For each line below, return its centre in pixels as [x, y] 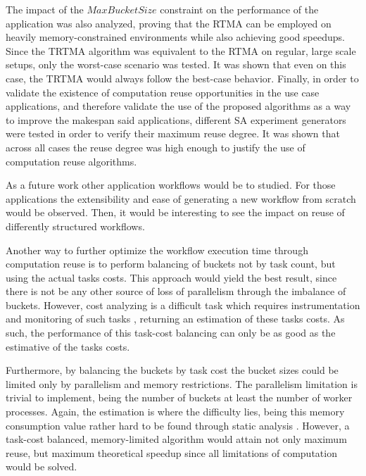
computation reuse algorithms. [71, 161]
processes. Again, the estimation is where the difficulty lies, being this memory [175, 412]
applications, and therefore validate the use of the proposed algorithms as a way [178, 106]
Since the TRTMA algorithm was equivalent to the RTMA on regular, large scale [181, 50]
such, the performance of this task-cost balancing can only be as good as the [171, 333]
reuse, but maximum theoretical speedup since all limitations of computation [171, 452]
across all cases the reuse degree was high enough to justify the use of [156, 147]
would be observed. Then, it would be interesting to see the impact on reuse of [175, 212]
